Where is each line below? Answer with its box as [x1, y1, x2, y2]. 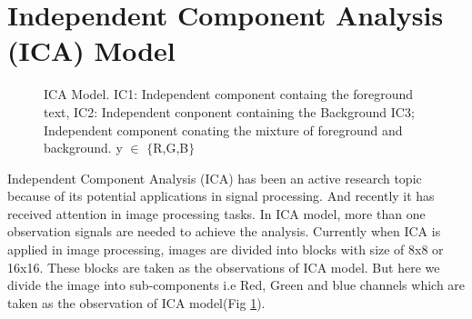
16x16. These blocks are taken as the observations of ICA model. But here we [7, 257, 440, 276]
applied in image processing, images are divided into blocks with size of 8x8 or [7, 240, 444, 259]
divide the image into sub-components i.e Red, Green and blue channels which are [7, 275, 466, 294]
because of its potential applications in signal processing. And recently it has [7, 186, 435, 205]
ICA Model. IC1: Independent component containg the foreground [44, 85, 414, 104]
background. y [44, 138, 123, 157]
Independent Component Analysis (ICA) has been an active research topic [7, 168, 422, 187]
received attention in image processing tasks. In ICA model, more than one [7, 204, 426, 223]
